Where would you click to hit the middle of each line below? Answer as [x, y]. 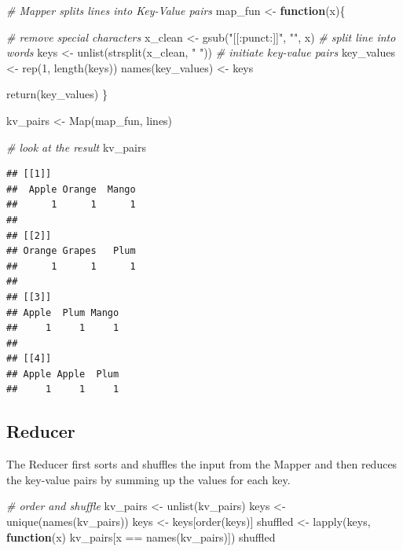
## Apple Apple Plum [63, 374]
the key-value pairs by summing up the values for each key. [148, 479]
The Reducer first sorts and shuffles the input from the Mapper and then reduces [202, 464]
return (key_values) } [57, 94]
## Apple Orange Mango [71, 189]
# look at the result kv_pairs [76, 147]
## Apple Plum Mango [63, 312]
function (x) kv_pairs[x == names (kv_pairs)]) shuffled [141, 536]
